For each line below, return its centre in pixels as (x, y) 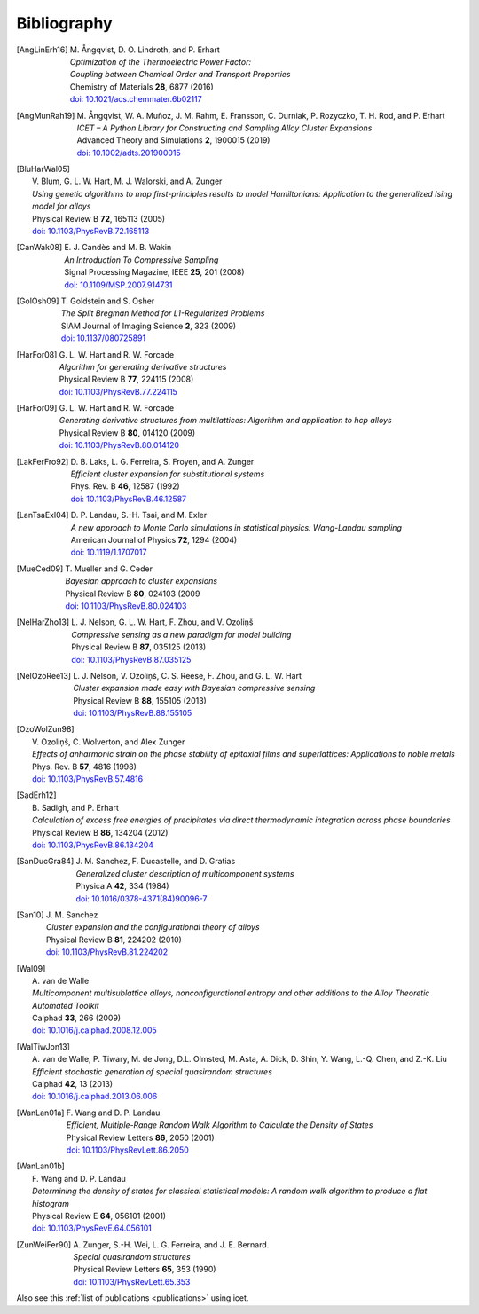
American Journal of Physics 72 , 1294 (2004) (154, 540)
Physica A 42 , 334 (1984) (122, 886)
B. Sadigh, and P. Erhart (75, 807)
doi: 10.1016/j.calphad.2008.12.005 (94, 1030)
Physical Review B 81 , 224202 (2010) (114, 940)
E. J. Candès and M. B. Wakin (118, 248)
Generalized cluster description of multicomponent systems (185, 873)
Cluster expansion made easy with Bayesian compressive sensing (194, 688)
